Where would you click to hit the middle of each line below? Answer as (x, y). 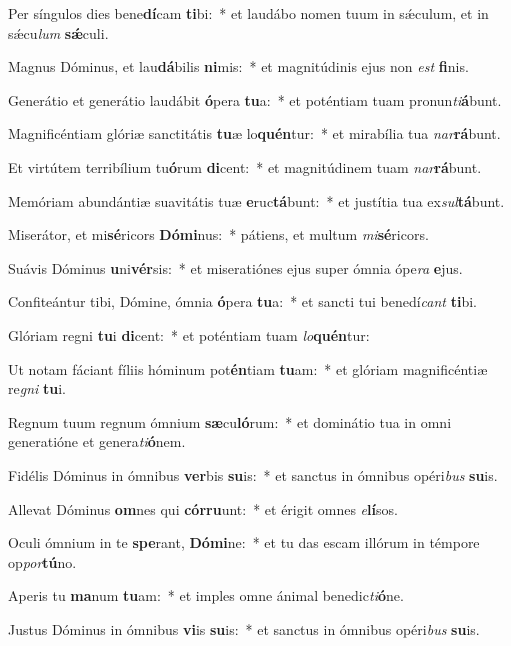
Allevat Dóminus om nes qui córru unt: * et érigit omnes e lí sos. (203, 508)
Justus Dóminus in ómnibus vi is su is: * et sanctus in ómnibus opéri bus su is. (244, 628)
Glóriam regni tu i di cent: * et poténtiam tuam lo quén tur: (189, 334)
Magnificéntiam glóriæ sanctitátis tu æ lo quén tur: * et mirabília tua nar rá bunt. (254, 133)
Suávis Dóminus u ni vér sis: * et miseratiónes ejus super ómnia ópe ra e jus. (235, 267)
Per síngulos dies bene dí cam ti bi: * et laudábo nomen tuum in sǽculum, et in (248, 13)
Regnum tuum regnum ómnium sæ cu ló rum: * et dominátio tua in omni (230, 421)
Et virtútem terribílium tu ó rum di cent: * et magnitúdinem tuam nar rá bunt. (245, 166)
